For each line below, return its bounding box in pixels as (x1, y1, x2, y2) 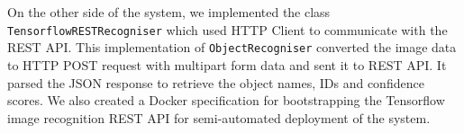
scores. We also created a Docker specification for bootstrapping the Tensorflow (7, 91, 445, 110)
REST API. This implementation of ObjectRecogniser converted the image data (7, 38, 457, 57)
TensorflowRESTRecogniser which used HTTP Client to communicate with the (7, 20, 448, 39)
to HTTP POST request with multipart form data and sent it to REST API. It (7, 55, 447, 74)
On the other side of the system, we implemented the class (7, 3, 331, 21)
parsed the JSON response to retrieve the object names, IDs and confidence (7, 73, 424, 92)
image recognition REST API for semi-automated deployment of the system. (7, 108, 431, 127)
